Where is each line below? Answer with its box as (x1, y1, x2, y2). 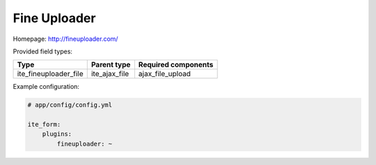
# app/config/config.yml (27, 101, 113, 109)
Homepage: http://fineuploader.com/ (13, 35, 118, 43)
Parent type (91, 60, 131, 69)
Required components (138, 60, 214, 69)
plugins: (42, 130, 72, 138)
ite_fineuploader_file (17, 69, 84, 79)
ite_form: (27, 121, 61, 128)
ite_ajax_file (91, 69, 130, 79)
